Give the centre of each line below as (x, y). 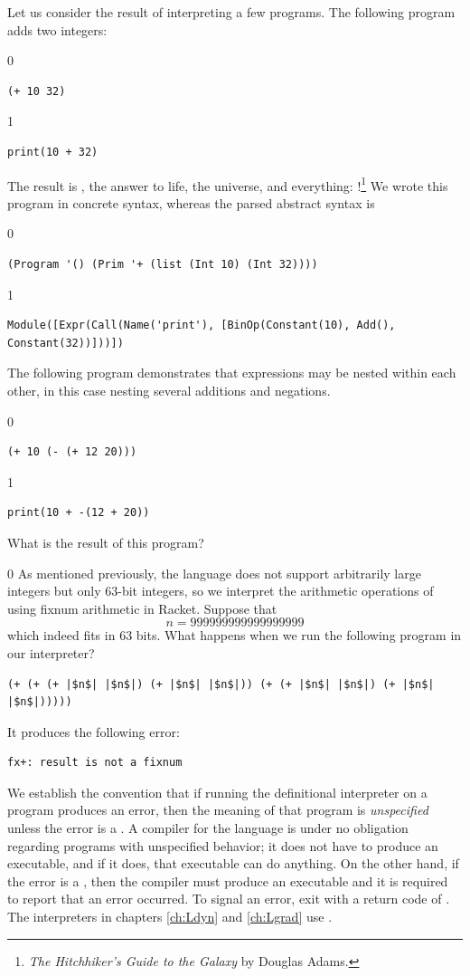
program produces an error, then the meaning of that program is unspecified (218, 810)
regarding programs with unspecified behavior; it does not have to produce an (223, 845)
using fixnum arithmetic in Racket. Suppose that (142, 608)
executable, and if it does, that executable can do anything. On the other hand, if (233, 863)
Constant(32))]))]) (66, 343)
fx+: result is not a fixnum (95, 763)
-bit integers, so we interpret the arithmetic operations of (276, 591)
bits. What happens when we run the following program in (299, 635)
